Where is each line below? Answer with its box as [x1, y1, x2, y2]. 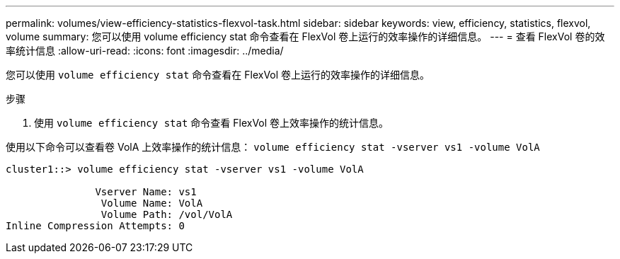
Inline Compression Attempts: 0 [6, 220, 185, 231]
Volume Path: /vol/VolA [101, 209, 233, 220]
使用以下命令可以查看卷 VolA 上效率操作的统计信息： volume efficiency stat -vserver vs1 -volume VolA [6, 141, 540, 153]
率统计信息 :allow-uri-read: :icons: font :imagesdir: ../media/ [6, 45, 284, 57]
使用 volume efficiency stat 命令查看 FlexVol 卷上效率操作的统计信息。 [34, 117, 389, 129]
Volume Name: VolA [101, 197, 203, 209]
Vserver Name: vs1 [95, 186, 197, 197]
